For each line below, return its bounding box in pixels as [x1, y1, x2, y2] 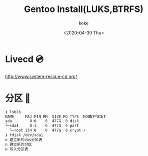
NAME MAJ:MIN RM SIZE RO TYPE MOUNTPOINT [5, 114, 106, 119]
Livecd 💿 [5, 53, 44, 64]
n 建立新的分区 [5, 141, 32, 147]
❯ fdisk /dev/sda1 [5, 132, 43, 137]
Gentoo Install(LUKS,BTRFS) [24, 3, 144, 15]
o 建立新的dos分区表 [5, 137, 43, 142]
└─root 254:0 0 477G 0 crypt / [9, 128, 86, 133]
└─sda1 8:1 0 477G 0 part [5, 123, 79, 128]
